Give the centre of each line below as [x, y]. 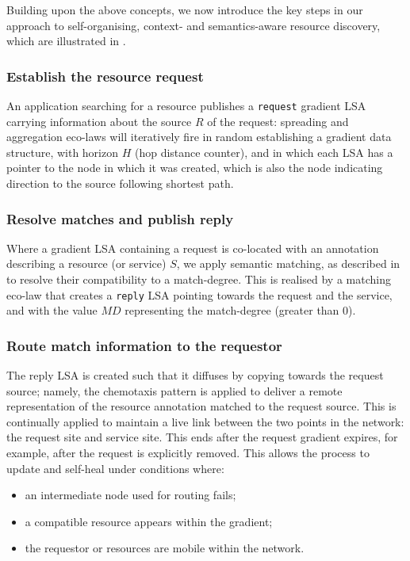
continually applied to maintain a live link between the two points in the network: [205, 421]
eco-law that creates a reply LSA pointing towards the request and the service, [199, 294]
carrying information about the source [99, 121]
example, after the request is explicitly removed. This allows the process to [188, 453]
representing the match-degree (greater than [232, 310]
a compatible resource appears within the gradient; [149, 521]
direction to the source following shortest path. [120, 183]
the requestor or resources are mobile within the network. [165, 548]
